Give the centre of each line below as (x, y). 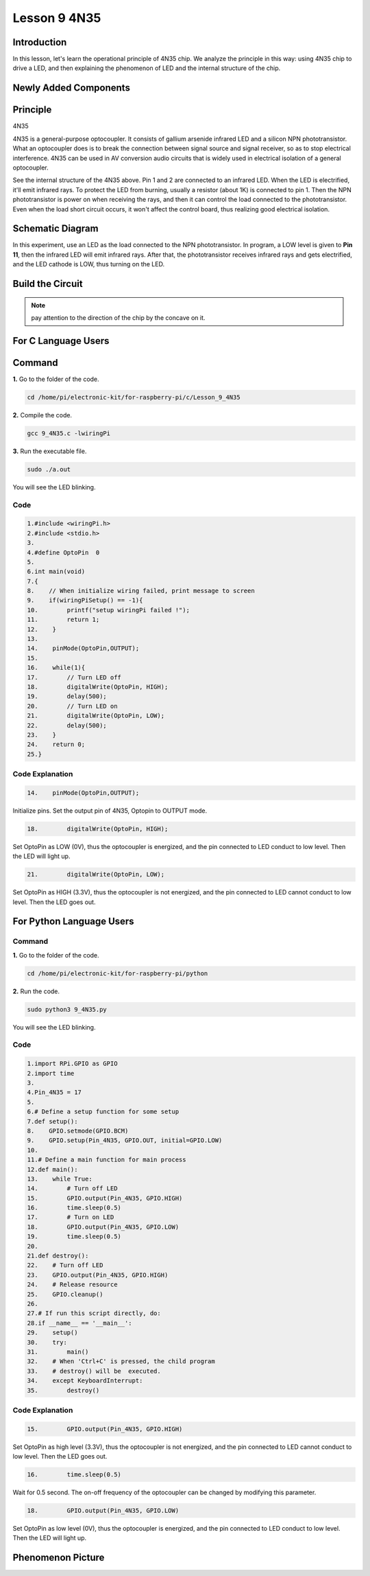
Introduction (40, 42)
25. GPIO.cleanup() (65, 1294)
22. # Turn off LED (65, 1265)
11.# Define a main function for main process (107, 1160)
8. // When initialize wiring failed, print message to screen (141, 591)
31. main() (58, 1352)
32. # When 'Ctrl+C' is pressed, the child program (121, 1361)
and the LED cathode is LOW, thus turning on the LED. (88, 264)
